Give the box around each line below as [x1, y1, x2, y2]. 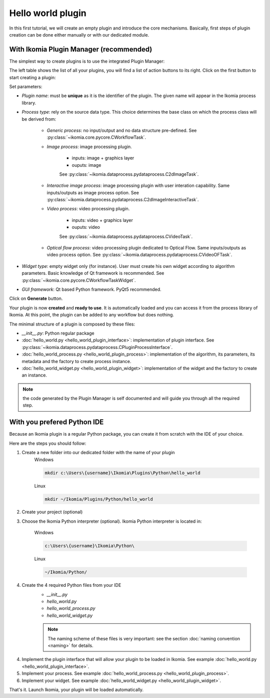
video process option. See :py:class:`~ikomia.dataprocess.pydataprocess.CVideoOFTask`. [46, 252, 232, 258]
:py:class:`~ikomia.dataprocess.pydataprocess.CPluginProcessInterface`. [21, 344, 172, 350]
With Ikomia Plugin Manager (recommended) [9, 45, 152, 54]
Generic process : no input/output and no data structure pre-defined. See [46, 127, 197, 133]
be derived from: [21, 116, 56, 122]
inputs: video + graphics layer [71, 217, 133, 223]
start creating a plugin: [9, 74, 56, 80]
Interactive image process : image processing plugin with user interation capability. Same [46, 183, 230, 189]
